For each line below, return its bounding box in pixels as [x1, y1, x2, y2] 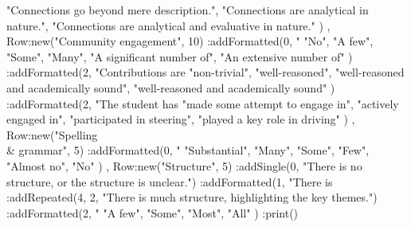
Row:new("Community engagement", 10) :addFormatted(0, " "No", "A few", [6, 33, 374, 49]
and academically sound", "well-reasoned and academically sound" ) [6, 79, 335, 96]
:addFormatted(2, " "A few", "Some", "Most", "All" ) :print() [6, 204, 299, 221]
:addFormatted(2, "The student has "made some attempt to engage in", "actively [6, 95, 399, 112]
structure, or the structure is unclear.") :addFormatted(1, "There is [6, 173, 333, 190]
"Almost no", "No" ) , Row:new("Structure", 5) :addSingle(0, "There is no [6, 157, 362, 174]
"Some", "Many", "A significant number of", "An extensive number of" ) [6, 48, 353, 65]
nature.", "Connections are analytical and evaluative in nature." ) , [6, 17, 331, 33]
